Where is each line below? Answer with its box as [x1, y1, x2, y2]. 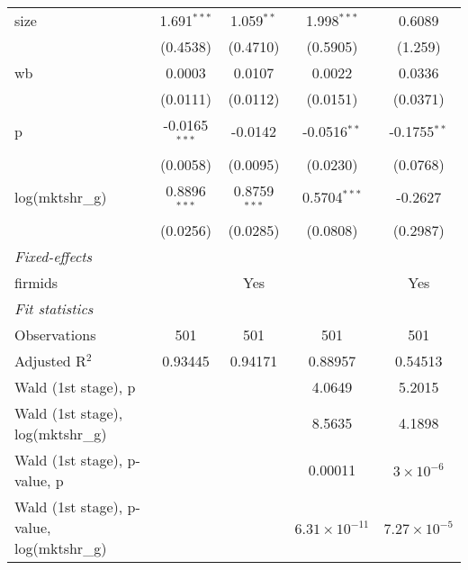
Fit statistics [14, 297, 94, 319]
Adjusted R [14, 349, 86, 371]
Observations [14, 323, 96, 345]
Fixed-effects [14, 245, 93, 267]
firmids [14, 271, 58, 293]
